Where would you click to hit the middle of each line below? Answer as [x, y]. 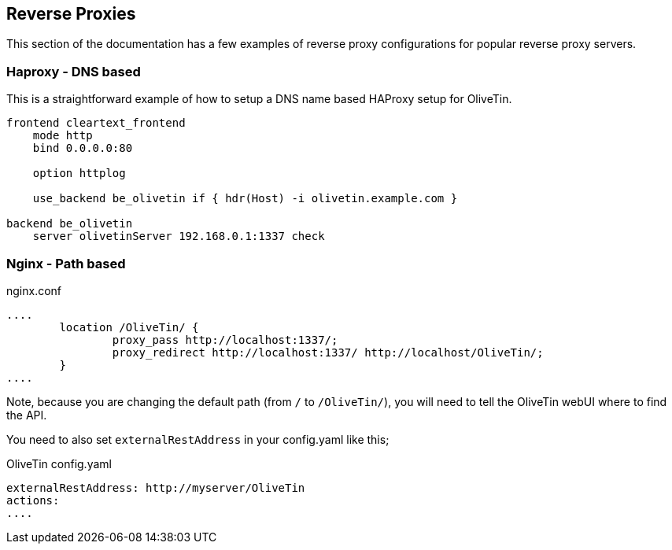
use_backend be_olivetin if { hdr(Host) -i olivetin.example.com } [245, 199]
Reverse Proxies [71, 14]
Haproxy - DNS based [74, 71]
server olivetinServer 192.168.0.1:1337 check [179, 236]
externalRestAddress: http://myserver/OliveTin [156, 487]
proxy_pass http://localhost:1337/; [225, 340]
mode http [63, 136]
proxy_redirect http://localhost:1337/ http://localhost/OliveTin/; [328, 352]
